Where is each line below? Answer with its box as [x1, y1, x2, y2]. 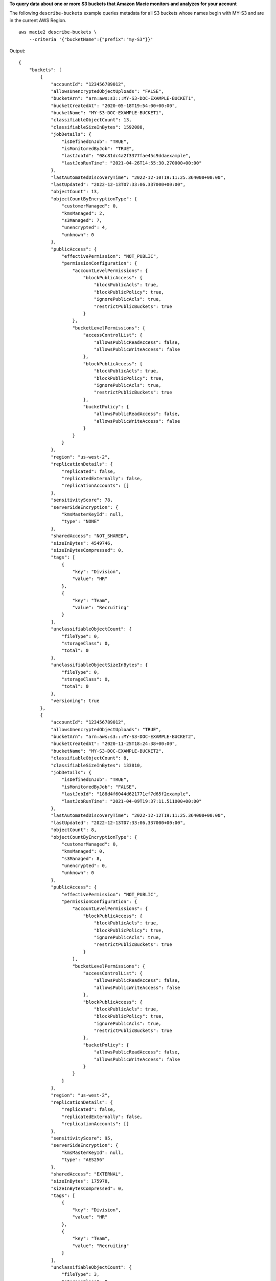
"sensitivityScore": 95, [51, 1135, 113, 1141]
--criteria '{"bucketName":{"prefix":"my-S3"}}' [29, 36, 153, 42]
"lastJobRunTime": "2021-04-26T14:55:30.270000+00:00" [61, 160, 202, 166]
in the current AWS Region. [9, 17, 66, 23]
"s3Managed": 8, [61, 856, 102, 861]
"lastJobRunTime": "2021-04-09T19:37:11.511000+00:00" [61, 798, 202, 804]
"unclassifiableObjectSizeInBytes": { [51, 662, 148, 668]
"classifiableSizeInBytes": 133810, [51, 762, 143, 768]
